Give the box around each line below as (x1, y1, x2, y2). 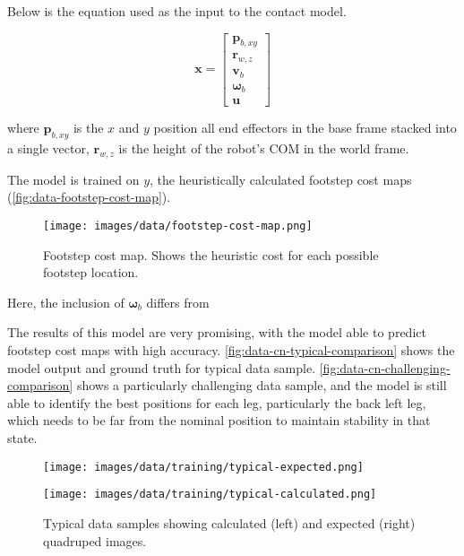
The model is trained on (7, 169, 140, 188)
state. (7, 429, 38, 447)
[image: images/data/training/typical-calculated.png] (43, 488, 377, 501)
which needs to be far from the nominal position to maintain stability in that (7, 411, 431, 430)
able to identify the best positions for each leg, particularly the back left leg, (7, 393, 426, 412)
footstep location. (43, 263, 139, 282)
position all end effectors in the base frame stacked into (153, 118, 457, 137)
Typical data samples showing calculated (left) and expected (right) (43, 513, 416, 532)
